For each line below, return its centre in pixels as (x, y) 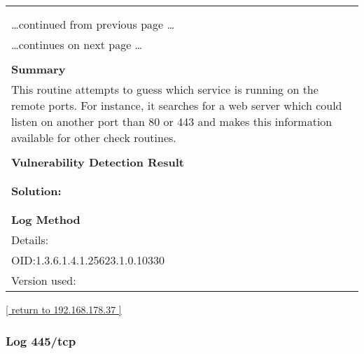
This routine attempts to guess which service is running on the (165, 89)
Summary (38, 69)
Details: (30, 240)
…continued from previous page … (93, 24)
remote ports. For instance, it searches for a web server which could (177, 105)
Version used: (44, 280)
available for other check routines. (94, 137)
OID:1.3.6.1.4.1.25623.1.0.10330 (88, 260)
